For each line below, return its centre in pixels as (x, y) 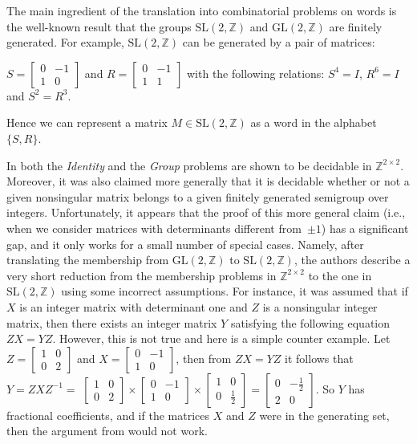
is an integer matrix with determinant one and (134, 306)
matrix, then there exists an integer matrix (112, 322)
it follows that (319, 358)
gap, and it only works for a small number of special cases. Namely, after (185, 244)
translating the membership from (88, 260)
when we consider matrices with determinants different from (154, 228)
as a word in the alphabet (314, 122)
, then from (204, 358)
